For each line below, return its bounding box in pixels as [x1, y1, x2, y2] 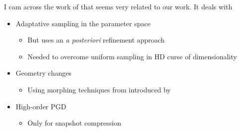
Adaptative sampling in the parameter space [15, 18, 151, 28]
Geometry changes [15, 68, 71, 78]
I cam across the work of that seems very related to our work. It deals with [4, 1, 233, 11]
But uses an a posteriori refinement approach [27, 35, 165, 45]
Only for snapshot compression [27, 118, 121, 128]
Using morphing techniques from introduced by [27, 84, 171, 94]
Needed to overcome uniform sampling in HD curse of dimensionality [27, 51, 237, 61]
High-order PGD [15, 101, 66, 111]
